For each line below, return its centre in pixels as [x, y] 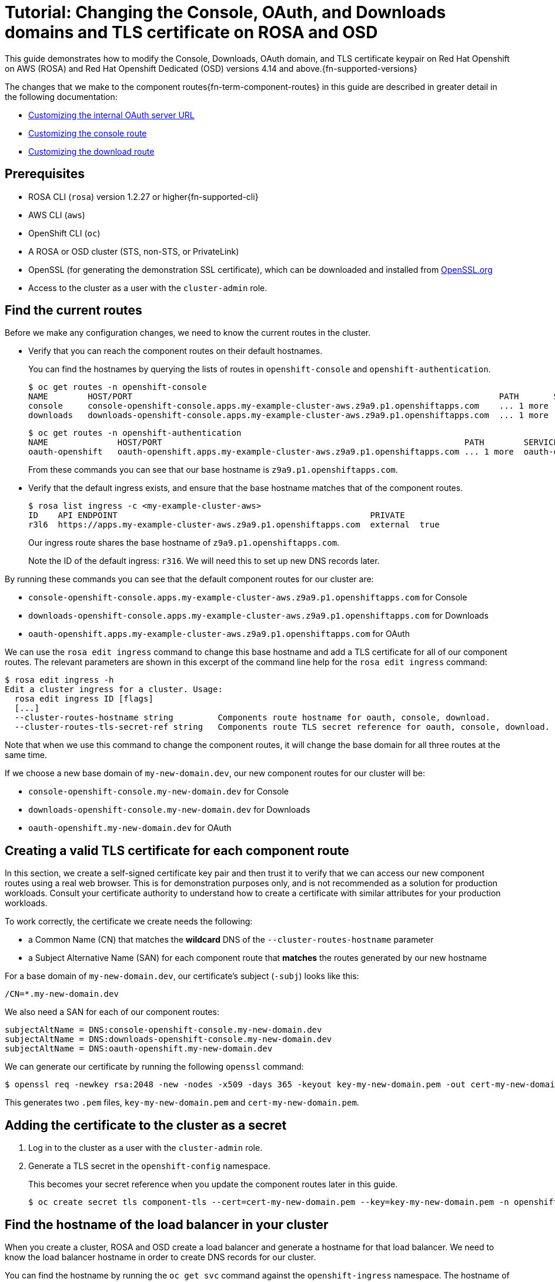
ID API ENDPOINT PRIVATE [217, 515]
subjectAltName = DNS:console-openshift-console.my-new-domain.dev [163, 1030]
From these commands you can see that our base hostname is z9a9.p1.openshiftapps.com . [213, 470]
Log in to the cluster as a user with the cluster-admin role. [146, 1148]
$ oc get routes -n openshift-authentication [135, 433]
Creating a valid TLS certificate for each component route [177, 850]
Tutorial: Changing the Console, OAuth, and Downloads [225, 12]
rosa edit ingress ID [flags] [84, 699]
